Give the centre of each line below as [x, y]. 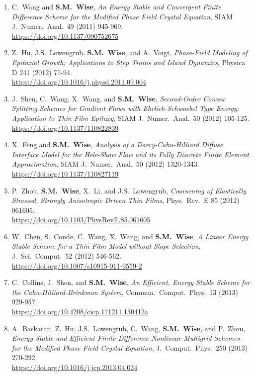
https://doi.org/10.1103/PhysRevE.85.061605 [81, 220]
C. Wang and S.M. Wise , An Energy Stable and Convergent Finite [116, 6]
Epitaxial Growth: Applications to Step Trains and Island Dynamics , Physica [128, 62]
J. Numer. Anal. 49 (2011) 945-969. [67, 26]
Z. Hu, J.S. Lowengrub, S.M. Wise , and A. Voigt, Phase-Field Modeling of [129, 52]
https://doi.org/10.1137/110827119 [65, 173]
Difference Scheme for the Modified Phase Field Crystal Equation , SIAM [122, 16]
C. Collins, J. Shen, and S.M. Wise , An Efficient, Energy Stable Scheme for [131, 282]
